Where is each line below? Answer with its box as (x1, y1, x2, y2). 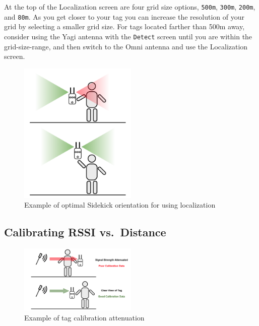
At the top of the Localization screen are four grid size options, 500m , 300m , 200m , (4, 2, 255, 12)
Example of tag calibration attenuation (24, 312, 145, 322)
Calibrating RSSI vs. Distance (4, 224, 166, 240)
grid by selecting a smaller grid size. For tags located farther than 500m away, (4, 21, 245, 32)
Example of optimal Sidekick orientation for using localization (24, 200, 216, 210)
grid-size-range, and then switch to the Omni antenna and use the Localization (4, 41, 248, 51)
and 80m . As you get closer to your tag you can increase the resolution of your (4, 11, 244, 22)
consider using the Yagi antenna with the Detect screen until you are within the (4, 31, 252, 41)
